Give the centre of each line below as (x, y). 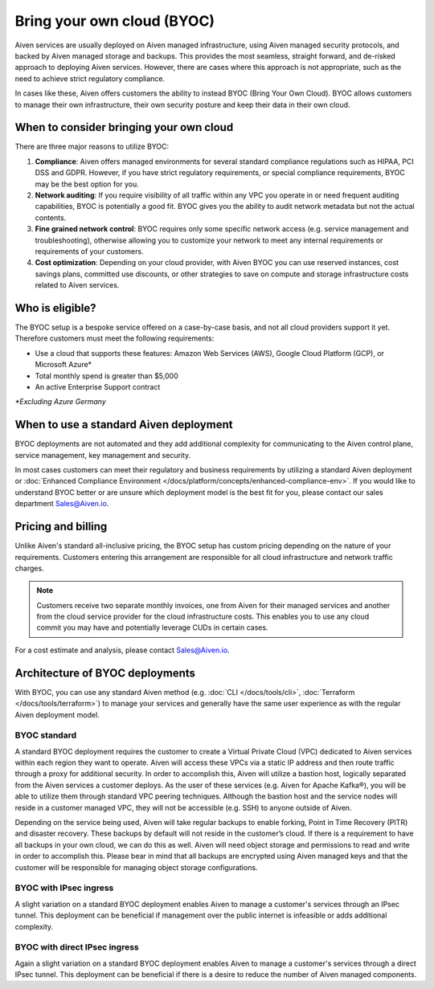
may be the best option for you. (87, 184)
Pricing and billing (61, 527)
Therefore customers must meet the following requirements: (115, 338)
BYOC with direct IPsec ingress (77, 947)
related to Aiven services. (77, 285)
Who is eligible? (55, 308)
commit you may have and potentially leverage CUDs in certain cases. (152, 627)
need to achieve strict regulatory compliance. (90, 78)
